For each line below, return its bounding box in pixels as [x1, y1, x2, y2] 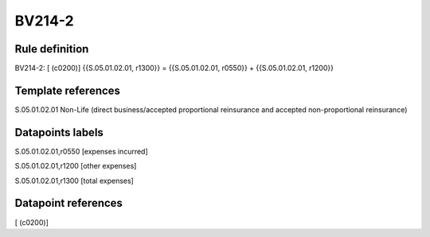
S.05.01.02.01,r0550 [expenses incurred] [14, 146, 149, 156]
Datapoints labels [14, 126, 104, 139]
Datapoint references [14, 196, 123, 210]
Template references [14, 84, 121, 97]
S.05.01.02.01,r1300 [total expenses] [14, 176, 135, 185]
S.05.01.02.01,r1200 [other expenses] [14, 161, 137, 171]
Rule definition [14, 42, 89, 56]
